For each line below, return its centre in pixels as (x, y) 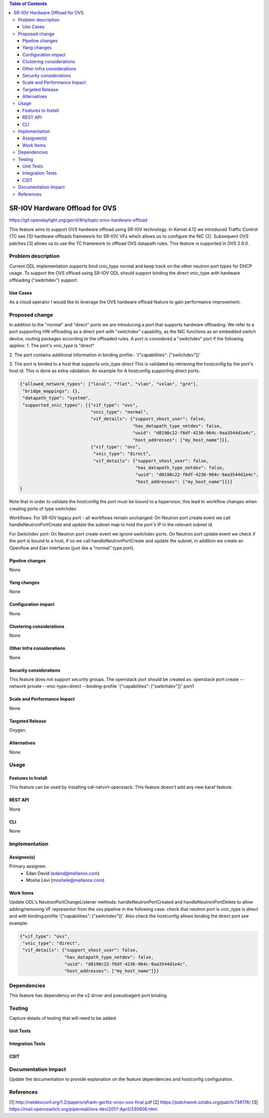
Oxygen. (18, 730)
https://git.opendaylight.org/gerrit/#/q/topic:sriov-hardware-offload (78, 220)
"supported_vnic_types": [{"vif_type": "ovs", (80, 405)
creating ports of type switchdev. (43, 509)
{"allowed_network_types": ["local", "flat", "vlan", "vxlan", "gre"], (109, 384)
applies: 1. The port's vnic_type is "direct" (52, 346)
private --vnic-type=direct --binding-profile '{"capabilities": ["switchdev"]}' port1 (111, 686)
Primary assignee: (28, 866)
